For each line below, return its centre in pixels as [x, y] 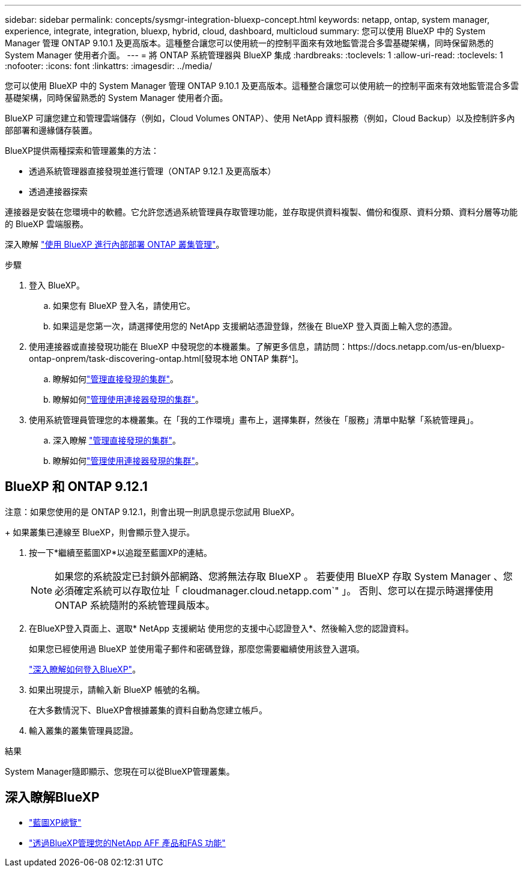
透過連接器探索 [58, 191]
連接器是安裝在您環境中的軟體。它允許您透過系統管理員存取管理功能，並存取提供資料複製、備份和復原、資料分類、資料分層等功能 [261, 212]
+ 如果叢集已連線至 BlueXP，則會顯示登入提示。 [100, 532]
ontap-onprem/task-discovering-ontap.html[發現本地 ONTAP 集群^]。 [166, 358]
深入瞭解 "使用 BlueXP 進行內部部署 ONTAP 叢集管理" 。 [115, 244]
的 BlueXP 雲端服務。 [47, 224]
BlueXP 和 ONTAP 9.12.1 [76, 487]
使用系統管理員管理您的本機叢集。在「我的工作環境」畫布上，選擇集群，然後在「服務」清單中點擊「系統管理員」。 [254, 420]
